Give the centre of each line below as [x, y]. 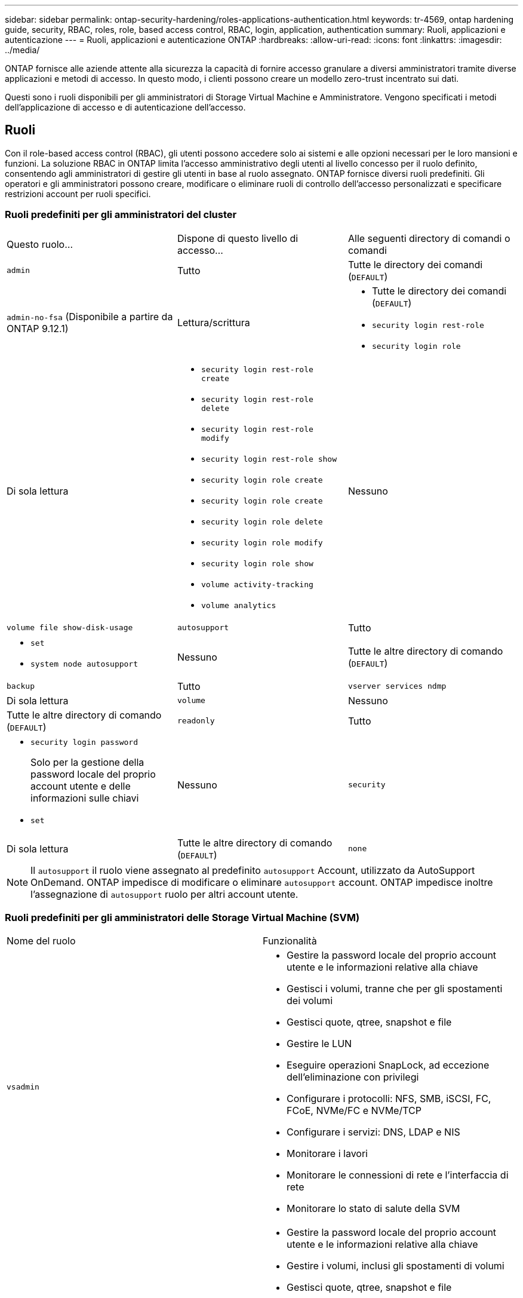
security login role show [257, 563]
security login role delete [262, 521]
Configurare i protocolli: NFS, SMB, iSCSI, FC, [389, 1099]
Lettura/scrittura [213, 322]
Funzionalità [290, 941]
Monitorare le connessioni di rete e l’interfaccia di [398, 1175]
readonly [196, 721]
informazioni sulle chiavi [85, 798]
